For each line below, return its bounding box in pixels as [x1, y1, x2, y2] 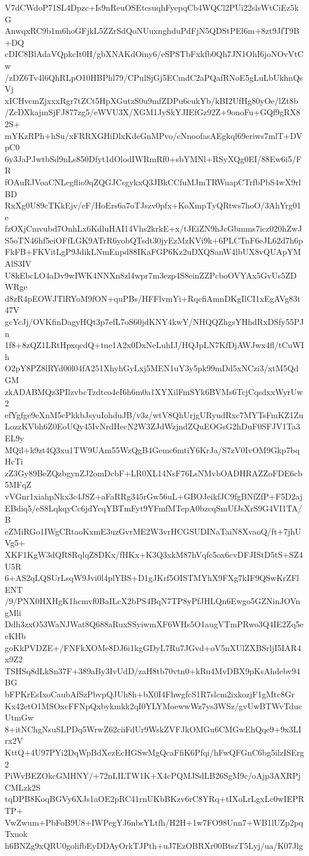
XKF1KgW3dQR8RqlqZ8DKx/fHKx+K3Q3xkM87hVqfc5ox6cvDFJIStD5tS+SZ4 [5, 548, 303, 560]
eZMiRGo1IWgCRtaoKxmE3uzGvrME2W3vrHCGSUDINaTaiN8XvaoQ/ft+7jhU [5, 525, 301, 537]
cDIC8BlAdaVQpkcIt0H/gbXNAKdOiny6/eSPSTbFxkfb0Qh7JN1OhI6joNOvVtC [5, 48, 304, 60]
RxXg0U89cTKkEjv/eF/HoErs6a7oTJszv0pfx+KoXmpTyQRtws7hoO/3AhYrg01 [5, 199, 301, 211]
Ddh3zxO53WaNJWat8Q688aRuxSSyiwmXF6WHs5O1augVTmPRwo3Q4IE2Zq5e [5, 618, 304, 630]
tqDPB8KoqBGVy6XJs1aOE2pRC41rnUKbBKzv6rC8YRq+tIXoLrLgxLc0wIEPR [5, 792, 304, 805]
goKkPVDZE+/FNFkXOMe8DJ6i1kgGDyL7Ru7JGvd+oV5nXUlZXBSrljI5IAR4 [5, 641, 301, 653]
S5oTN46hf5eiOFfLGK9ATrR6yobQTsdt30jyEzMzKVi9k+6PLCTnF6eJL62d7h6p [5, 233, 303, 246]
